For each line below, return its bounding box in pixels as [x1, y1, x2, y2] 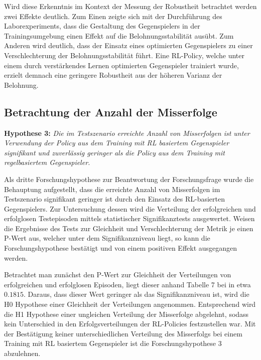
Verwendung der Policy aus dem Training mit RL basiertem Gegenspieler [4, 137, 229, 148]
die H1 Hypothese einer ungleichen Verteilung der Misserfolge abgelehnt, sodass [4, 308, 249, 319]
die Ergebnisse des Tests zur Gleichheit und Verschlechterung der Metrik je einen [4, 223, 253, 233]
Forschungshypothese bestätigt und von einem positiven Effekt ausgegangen [4, 243, 237, 253]
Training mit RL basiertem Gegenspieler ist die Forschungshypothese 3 [4, 338, 222, 348]
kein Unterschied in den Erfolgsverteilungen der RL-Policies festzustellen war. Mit [4, 318, 256, 329]
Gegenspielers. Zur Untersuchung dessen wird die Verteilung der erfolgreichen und [4, 203, 256, 214]
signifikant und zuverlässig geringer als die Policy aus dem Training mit [4, 147, 225, 157]
